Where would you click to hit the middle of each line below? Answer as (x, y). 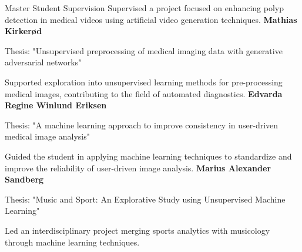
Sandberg (24, 179)
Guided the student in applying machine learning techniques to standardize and (148, 156)
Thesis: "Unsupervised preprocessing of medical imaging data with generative (144, 50)
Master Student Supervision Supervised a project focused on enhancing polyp (144, 8)
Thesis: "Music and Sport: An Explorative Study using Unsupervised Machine (145, 199)
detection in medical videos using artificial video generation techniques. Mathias (151, 19)
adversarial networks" (43, 62)
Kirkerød (24, 31)
